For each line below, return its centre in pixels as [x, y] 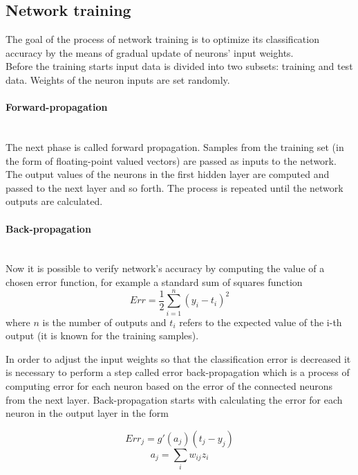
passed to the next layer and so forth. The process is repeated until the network [175, 187]
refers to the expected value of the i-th [261, 322]
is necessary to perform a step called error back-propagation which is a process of [178, 372]
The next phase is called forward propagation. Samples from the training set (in [175, 146]
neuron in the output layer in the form [87, 413]
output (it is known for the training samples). [102, 335]
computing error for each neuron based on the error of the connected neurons [169, 386]
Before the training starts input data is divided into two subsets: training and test [179, 66]
